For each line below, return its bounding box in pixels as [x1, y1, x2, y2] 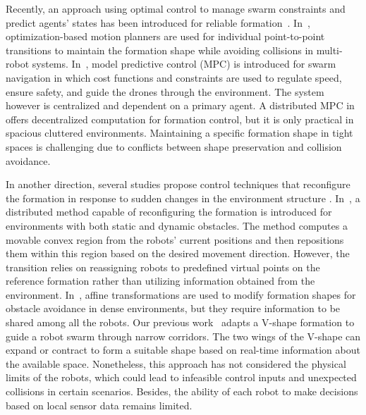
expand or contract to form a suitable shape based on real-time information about [6, 342, 360, 357]
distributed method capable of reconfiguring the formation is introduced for [6, 204, 332, 219]
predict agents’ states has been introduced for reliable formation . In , [6, 15, 310, 30]
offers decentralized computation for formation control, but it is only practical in [6, 111, 354, 126]
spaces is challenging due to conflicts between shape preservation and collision [6, 139, 342, 154]
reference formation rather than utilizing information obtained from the [6, 273, 315, 288]
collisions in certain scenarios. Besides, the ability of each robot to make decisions [6, 384, 358, 399]
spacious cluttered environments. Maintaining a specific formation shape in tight [6, 125, 353, 140]
